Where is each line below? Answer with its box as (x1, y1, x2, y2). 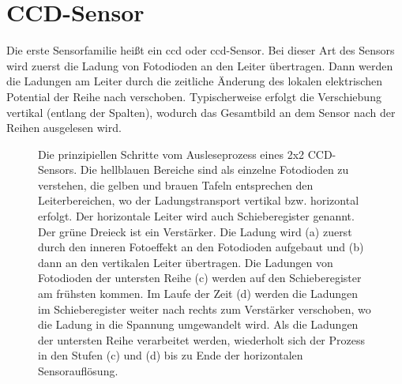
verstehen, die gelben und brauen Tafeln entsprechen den (38, 176, 314, 193)
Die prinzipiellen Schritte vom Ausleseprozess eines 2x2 (38, 145, 305, 162)
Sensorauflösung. (38, 363, 118, 378)
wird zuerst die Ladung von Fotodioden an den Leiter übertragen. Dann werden (6, 57, 393, 73)
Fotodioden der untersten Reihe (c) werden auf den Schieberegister (38, 269, 362, 286)
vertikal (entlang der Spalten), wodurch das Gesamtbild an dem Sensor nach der (6, 104, 396, 120)
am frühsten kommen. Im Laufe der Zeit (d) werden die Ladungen (38, 285, 359, 302)
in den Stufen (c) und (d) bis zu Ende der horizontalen (38, 347, 303, 363)
